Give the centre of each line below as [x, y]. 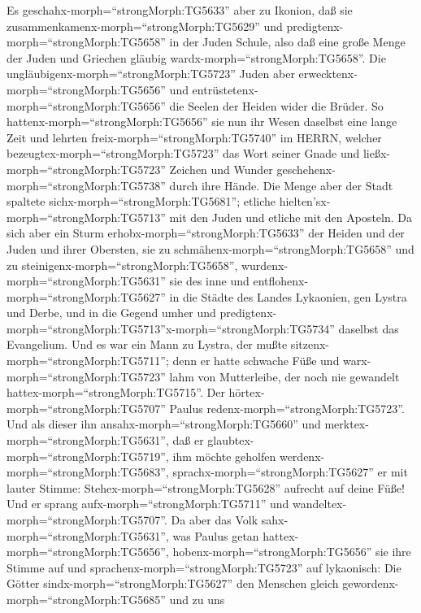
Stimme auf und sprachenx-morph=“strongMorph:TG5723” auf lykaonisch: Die [204, 567]
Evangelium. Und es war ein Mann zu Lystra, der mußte [147, 344]
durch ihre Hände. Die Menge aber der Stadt [281, 185]
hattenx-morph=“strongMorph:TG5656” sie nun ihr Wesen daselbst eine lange [202, 122]
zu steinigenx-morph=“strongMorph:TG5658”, [122, 265]
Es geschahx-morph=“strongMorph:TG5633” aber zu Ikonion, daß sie [180, 10]
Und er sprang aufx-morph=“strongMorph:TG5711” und [148, 504]
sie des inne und [209, 281]
